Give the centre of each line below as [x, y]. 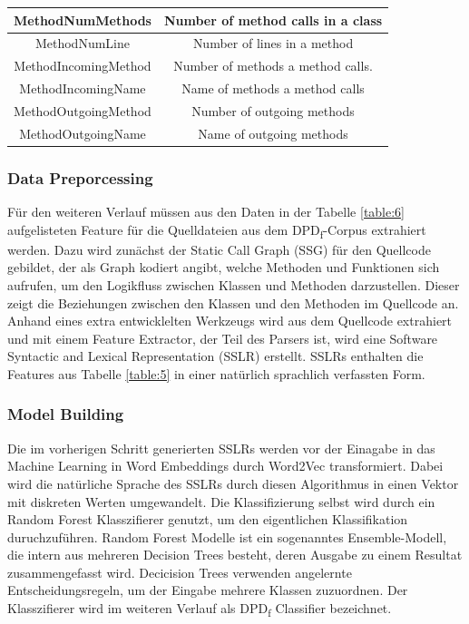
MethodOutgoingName [83, 133]
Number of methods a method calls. [273, 66]
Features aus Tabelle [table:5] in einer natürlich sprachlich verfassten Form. [216, 373]
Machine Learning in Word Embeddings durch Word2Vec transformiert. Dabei [225, 466]
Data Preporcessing [80, 177]
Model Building [66, 414]
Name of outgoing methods [273, 133]
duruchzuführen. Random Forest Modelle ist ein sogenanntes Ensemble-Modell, [227, 536]
